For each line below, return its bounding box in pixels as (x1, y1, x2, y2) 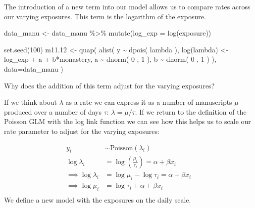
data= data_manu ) (4, 63, 63, 74)
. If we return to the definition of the (135, 106, 247, 117)
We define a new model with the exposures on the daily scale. (4, 195, 191, 205)
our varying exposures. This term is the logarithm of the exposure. (4, 11, 206, 21)
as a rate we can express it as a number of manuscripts (65, 97, 232, 107)
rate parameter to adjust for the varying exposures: (4, 125, 159, 136)
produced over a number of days (4, 106, 102, 117)
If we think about (4, 97, 57, 107)
